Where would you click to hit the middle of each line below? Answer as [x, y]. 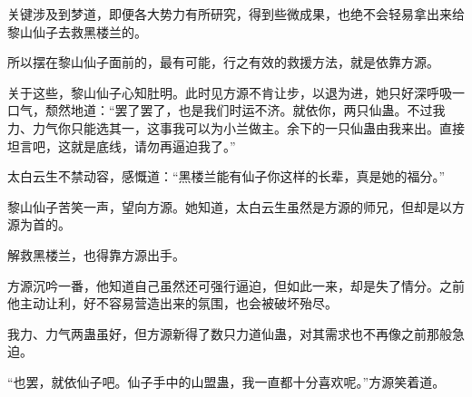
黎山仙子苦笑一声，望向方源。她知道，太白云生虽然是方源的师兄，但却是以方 [236, 206]
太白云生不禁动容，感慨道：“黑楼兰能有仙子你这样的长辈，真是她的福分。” [226, 176]
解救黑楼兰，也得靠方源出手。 [96, 254]
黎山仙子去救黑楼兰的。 [77, 31]
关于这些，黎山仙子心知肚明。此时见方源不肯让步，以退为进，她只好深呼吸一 [236, 92]
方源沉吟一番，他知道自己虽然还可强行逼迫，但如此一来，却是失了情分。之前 [236, 285]
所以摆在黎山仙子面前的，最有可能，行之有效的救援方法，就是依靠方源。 [223, 62]
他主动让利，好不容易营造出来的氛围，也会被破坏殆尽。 [172, 303]
